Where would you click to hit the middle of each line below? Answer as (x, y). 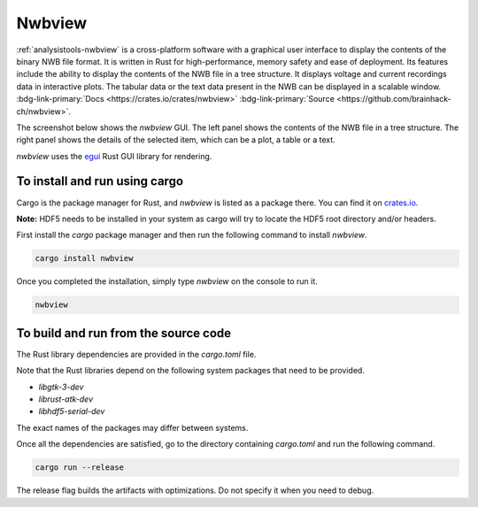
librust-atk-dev (66, 399)
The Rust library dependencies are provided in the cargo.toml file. (136, 354)
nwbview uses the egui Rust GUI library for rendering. (114, 156)
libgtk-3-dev (61, 387)
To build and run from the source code (124, 333)
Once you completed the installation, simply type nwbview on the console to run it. (167, 281)
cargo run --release (79, 468)
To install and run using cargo (100, 181)
